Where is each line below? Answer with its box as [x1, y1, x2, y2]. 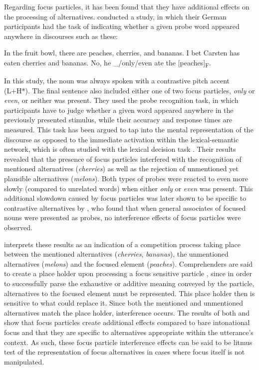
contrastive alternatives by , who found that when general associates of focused [4, 202, 246, 213]
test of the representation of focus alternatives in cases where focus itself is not [4, 347, 245, 357]
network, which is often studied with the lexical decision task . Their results [4, 144, 236, 154]
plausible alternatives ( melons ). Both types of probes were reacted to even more [4, 173, 248, 184]
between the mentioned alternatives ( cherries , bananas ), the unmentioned [4, 249, 229, 259]
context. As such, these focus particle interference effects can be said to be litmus [4, 337, 253, 347]
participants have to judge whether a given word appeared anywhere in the [4, 104, 234, 115]
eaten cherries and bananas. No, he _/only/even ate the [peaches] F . [4, 57, 211, 69]
